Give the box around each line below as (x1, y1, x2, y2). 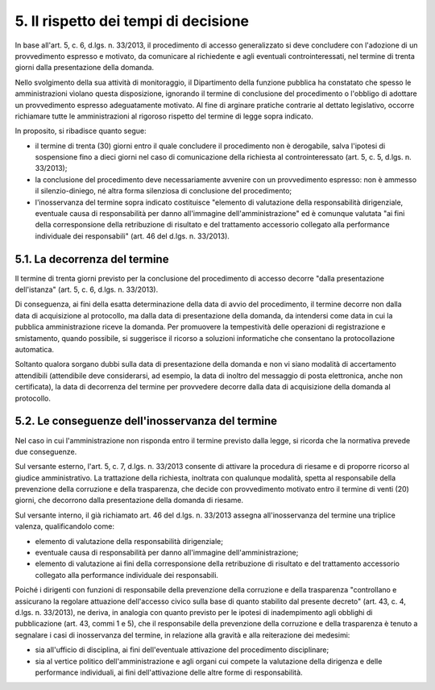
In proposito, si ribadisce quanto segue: (14, 126, 147, 136)
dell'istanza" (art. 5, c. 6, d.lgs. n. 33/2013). (14, 285, 159, 294)
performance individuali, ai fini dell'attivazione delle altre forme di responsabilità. (35, 667, 303, 677)
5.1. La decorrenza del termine (14, 252, 169, 266)
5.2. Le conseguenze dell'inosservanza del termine (14, 414, 278, 428)
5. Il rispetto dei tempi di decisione (14, 12, 250, 30)
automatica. (14, 345, 55, 355)
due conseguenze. (14, 447, 77, 456)
